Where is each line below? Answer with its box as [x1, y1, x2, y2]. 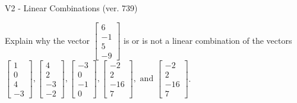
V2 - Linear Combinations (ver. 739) [5, 2, 138, 14]
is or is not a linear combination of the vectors [124, 34, 292, 46]
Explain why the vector [5, 34, 90, 46]
